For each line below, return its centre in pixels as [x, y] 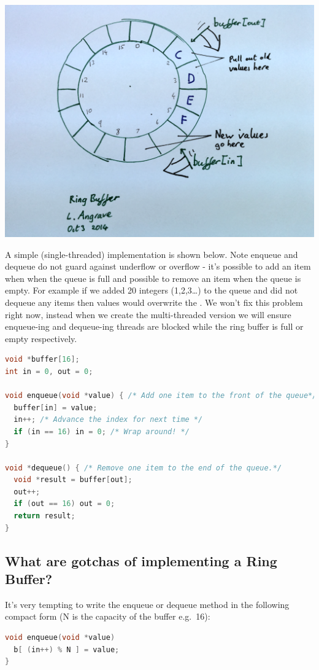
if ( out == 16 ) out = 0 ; [64, 504]
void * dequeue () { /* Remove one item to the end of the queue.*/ [144, 468]
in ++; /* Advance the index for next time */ [108, 420]
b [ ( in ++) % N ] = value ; [67, 649]
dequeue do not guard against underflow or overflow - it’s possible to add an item [158, 266]
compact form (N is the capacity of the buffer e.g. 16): [108, 616]
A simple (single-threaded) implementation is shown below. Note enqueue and [152, 254]
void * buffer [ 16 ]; [42, 360]
